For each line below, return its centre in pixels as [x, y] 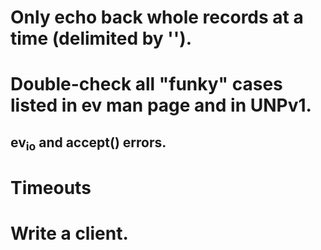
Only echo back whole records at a [157, 17]
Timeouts [51, 188]
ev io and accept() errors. [88, 143]
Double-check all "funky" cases [146, 84]
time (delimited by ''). [101, 38]
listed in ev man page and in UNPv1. [161, 105]
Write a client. [69, 233]
